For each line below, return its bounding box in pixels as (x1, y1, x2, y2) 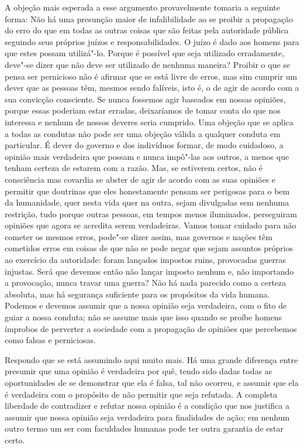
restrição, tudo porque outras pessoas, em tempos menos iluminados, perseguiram (5, 207, 297, 220)
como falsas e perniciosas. (5, 334, 96, 346)
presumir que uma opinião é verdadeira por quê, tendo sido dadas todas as (5, 365, 272, 377)
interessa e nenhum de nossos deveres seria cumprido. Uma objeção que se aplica (5, 115, 293, 128)
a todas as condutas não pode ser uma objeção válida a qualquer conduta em (5, 127, 281, 139)
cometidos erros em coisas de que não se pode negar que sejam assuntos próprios (5, 242, 293, 254)
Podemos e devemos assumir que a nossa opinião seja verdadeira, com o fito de (5, 299, 287, 312)
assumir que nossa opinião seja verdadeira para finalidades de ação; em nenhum (5, 411, 290, 423)
